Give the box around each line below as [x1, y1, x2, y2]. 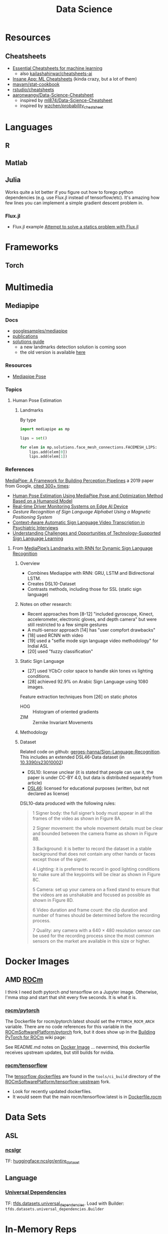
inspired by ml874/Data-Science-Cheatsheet [20, 97, 113, 103]
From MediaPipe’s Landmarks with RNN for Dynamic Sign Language [12, 545, 153, 551]
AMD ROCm [5, 975, 44, 984]
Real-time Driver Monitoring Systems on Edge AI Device [12, 503, 128, 509]
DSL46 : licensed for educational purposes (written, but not [27, 785, 149, 791]
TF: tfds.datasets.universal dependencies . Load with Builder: [5, 1200, 124, 1207]
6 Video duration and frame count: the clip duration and [32, 907, 148, 913]
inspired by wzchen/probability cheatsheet [20, 103, 104, 110]
